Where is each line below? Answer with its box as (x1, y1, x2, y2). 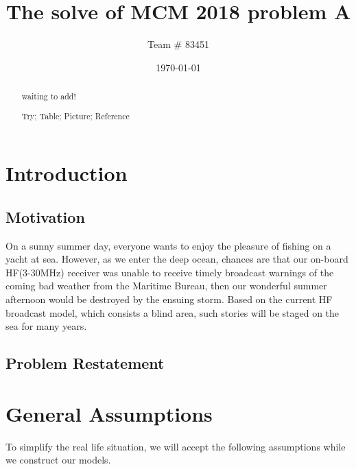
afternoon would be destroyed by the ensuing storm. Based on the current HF (5, 292, 333, 306)
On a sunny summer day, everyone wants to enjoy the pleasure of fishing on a (5, 238, 331, 252)
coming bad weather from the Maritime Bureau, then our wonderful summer (5, 278, 327, 293)
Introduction (5, 159, 128, 187)
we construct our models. (5, 453, 111, 467)
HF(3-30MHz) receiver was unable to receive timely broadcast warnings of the (5, 265, 334, 279)
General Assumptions (5, 399, 213, 427)
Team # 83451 (147, 37, 209, 51)
